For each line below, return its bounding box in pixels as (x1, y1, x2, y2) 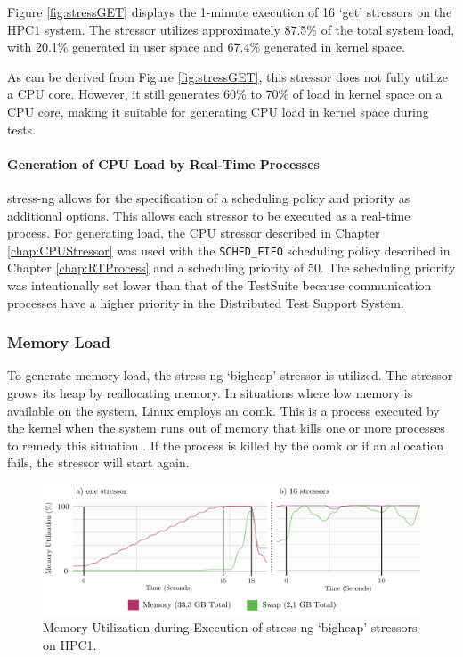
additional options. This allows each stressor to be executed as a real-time (7, 206, 410, 224)
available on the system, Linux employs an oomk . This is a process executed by (7, 401, 440, 419)
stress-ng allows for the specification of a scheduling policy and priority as (7, 188, 410, 207)
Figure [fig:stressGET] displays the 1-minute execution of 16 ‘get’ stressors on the (7, 3, 452, 20)
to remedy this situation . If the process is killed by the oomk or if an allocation (7, 435, 444, 454)
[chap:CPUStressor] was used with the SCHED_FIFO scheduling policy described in (7, 240, 451, 259)
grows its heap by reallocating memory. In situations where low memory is (7, 383, 413, 401)
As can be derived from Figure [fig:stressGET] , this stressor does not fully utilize (7, 67, 448, 85)
